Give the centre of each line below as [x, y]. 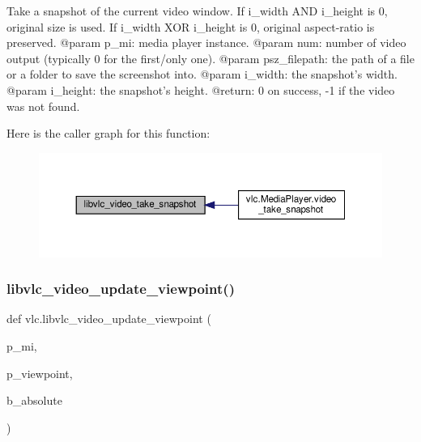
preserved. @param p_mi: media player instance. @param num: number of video [206, 42]
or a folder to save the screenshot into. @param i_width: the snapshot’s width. [202, 74]
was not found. [43, 106]
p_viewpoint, [40, 373]
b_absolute [34, 400]
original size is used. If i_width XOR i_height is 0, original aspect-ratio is [191, 26]
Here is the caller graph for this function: [108, 133]
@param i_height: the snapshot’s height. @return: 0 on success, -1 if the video [201, 89]
